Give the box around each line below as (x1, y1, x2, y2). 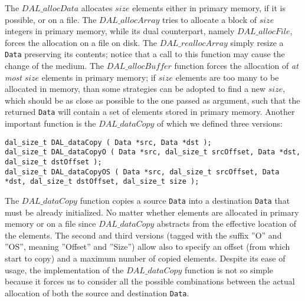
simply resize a (230, 36, 284, 48)
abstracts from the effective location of (157, 217, 296, 230)
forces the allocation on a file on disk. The (5, 36, 158, 48)
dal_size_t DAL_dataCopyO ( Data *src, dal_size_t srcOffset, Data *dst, (5, 148, 301, 157)
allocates (81, 2, 113, 14)
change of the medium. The (5, 59, 104, 72)
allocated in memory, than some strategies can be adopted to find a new (5, 82, 266, 95)
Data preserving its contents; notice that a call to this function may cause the (5, 48, 285, 60)
